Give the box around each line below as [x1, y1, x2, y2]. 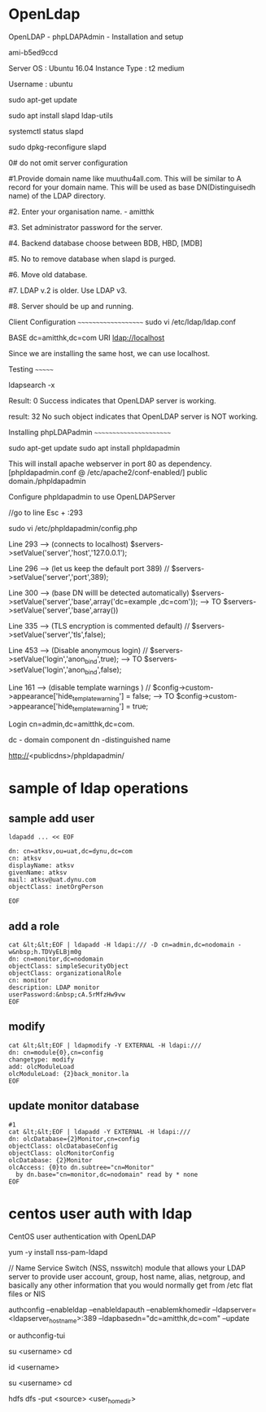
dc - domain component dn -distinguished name [8, 735, 171, 745]
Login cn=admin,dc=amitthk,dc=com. [8, 719, 135, 729]
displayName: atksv [8, 861, 75, 870]
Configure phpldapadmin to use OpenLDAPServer [8, 491, 176, 501]
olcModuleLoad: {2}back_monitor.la [8, 1070, 129, 1078]
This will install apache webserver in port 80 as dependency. [8, 459, 212, 468]
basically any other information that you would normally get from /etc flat [8, 1280, 254, 1290]
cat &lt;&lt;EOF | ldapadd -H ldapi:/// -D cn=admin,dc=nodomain [8, 940, 234, 948]
